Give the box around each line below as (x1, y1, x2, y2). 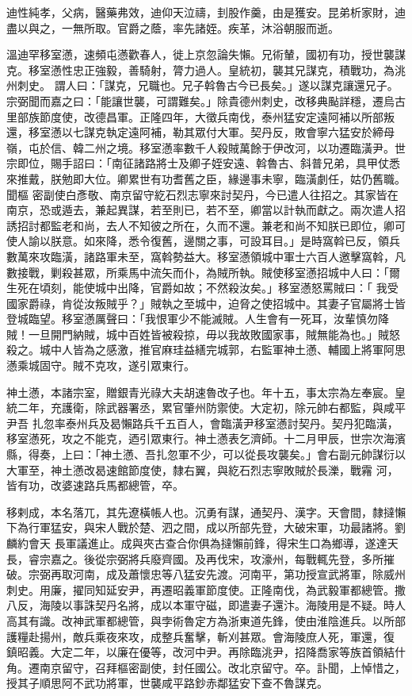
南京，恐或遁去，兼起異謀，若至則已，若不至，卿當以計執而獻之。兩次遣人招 (6, 202, 406, 218)
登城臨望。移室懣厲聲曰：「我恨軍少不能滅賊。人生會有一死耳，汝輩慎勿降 (6, 310, 389, 327)
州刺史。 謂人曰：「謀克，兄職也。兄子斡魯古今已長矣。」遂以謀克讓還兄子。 (6, 77, 399, 94)
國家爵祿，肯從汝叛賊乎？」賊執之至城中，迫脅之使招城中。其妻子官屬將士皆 (6, 294, 406, 311)
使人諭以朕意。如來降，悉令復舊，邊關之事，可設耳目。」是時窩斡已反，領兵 (6, 233, 400, 249)
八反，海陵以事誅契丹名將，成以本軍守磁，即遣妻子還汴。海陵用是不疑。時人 (6, 597, 406, 613)
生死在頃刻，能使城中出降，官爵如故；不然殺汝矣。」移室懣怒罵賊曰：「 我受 (6, 279, 399, 296)
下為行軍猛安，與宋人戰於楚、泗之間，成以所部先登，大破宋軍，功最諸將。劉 (6, 519, 406, 536)
